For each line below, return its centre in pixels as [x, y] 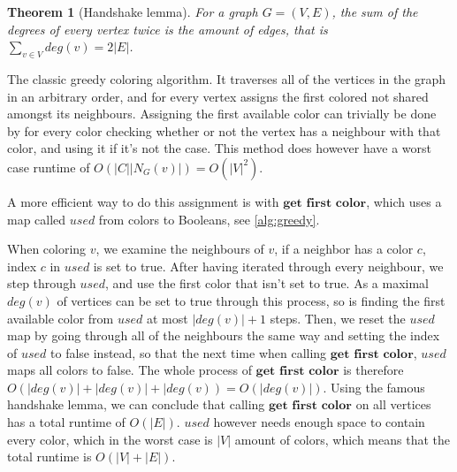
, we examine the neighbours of [180, 249]
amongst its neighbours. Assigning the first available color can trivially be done [222, 114]
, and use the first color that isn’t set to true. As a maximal [267, 283]
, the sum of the [375, 11]
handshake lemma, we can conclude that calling [136, 404]
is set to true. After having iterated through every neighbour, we [268, 266]
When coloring [47, 249]
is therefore [373, 370]
